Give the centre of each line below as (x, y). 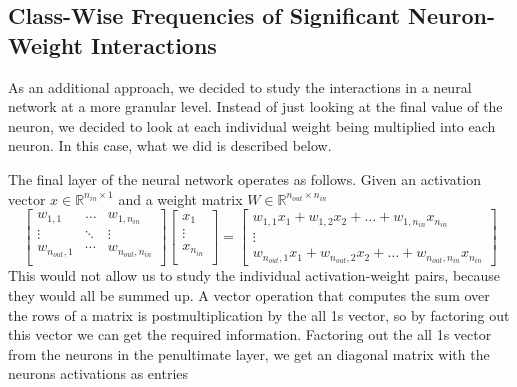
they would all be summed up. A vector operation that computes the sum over (249, 295)
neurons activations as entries (98, 373)
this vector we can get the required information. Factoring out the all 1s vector (250, 334)
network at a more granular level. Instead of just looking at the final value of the (255, 106)
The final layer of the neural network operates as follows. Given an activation (244, 178)
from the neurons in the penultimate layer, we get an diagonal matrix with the (249, 353)
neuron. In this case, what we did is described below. (170, 145)
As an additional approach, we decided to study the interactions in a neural (240, 86)
